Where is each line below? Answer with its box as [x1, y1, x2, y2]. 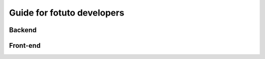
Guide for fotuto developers [9, 7, 125, 18]
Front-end [9, 41, 41, 50]
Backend [9, 26, 37, 34]
